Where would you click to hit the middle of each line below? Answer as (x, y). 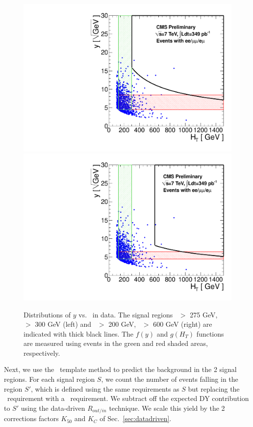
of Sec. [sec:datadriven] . (136, 418)
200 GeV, (122, 324)
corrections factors (31, 418)
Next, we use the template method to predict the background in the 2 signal (120, 369)
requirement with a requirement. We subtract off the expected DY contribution (128, 398)
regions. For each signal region (50, 379)
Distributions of (47, 314)
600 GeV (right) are (183, 324)
